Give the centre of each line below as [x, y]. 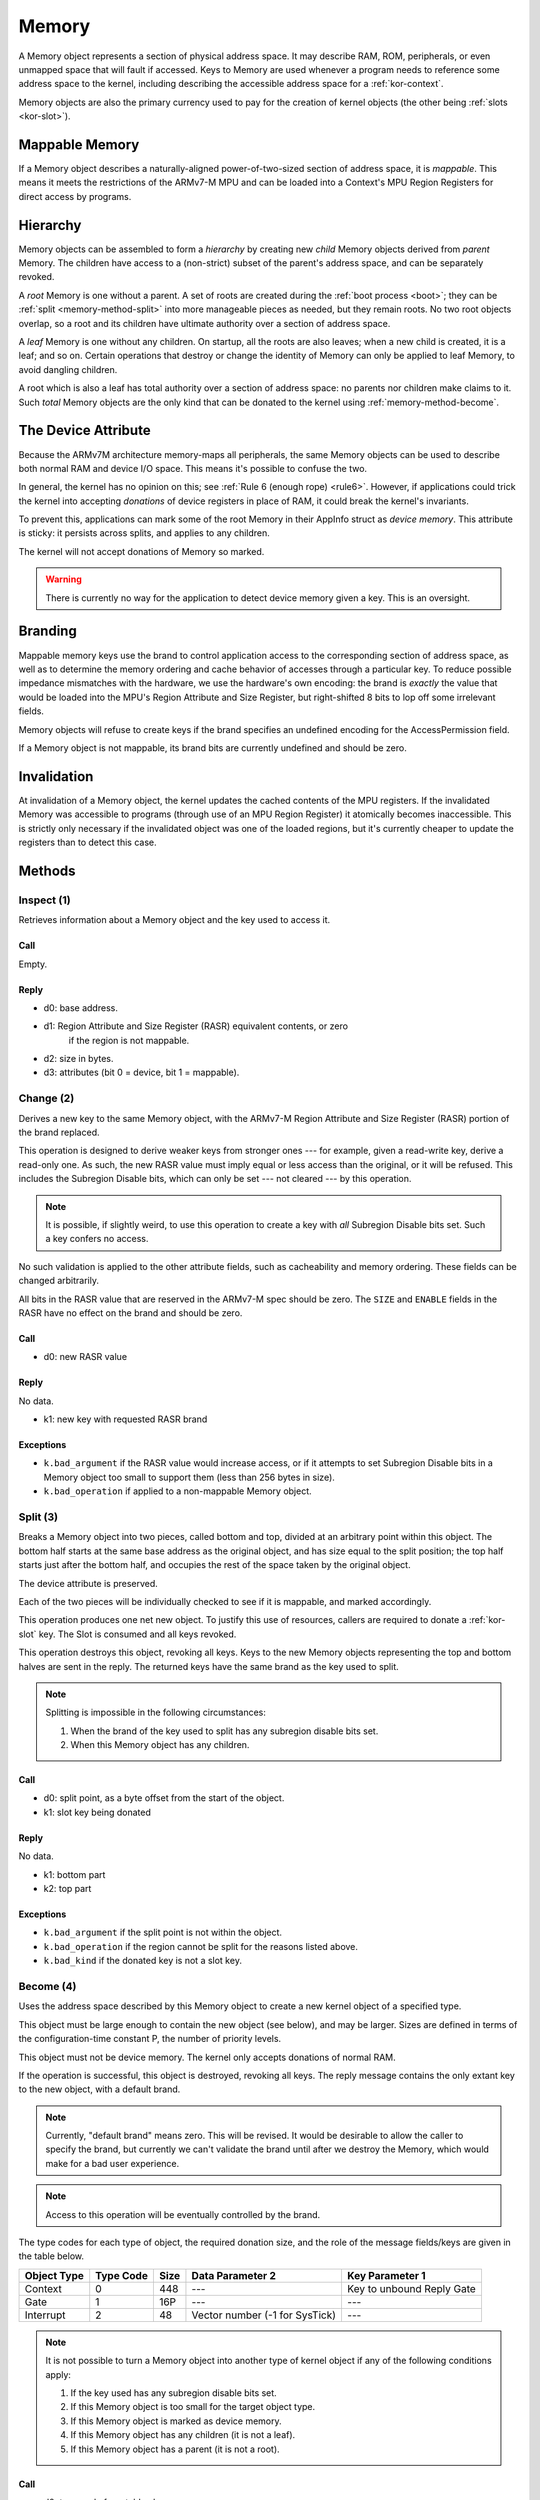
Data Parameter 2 [234, 2275]
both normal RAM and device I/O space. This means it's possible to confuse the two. [193, 468]
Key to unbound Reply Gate [411, 2288]
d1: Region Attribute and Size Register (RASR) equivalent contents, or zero [196, 1026]
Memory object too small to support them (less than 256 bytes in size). [189, 1477]
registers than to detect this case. [87, 842]
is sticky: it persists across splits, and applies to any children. [144, 533]
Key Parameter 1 [386, 2275]
